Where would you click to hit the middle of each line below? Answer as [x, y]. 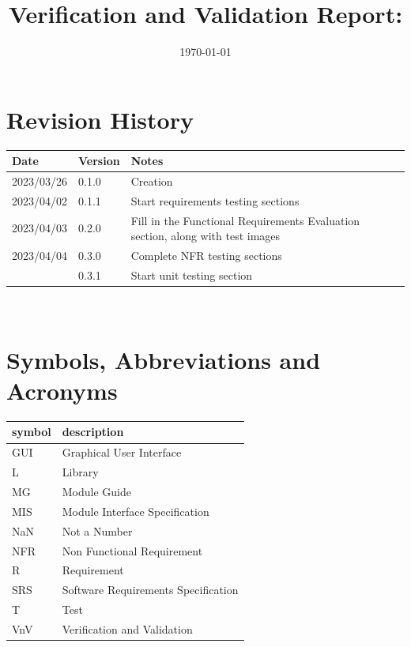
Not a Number [97, 530]
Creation [152, 181]
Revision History [100, 119]
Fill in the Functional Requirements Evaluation [245, 220]
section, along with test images [205, 236]
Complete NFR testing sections [206, 256]
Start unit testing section [192, 275]
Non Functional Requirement [132, 550]
